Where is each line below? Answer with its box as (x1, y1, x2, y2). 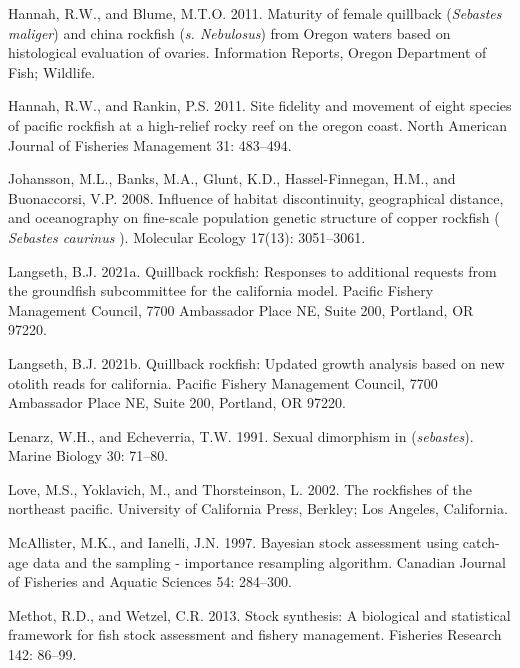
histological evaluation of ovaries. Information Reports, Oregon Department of (8, 42, 487, 63)
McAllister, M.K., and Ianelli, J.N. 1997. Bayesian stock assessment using (8, 532, 459, 553)
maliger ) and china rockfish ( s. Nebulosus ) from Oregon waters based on (8, 22, 451, 43)
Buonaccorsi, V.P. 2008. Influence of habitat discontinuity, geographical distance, (8, 187, 504, 208)
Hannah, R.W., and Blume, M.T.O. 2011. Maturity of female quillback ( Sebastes (8, 3, 502, 23)
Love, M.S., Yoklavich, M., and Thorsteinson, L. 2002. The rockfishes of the (8, 478, 472, 499)
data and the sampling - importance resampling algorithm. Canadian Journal (32, 551, 506, 572)
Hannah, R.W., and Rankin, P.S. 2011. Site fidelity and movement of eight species (8, 95, 512, 116)
